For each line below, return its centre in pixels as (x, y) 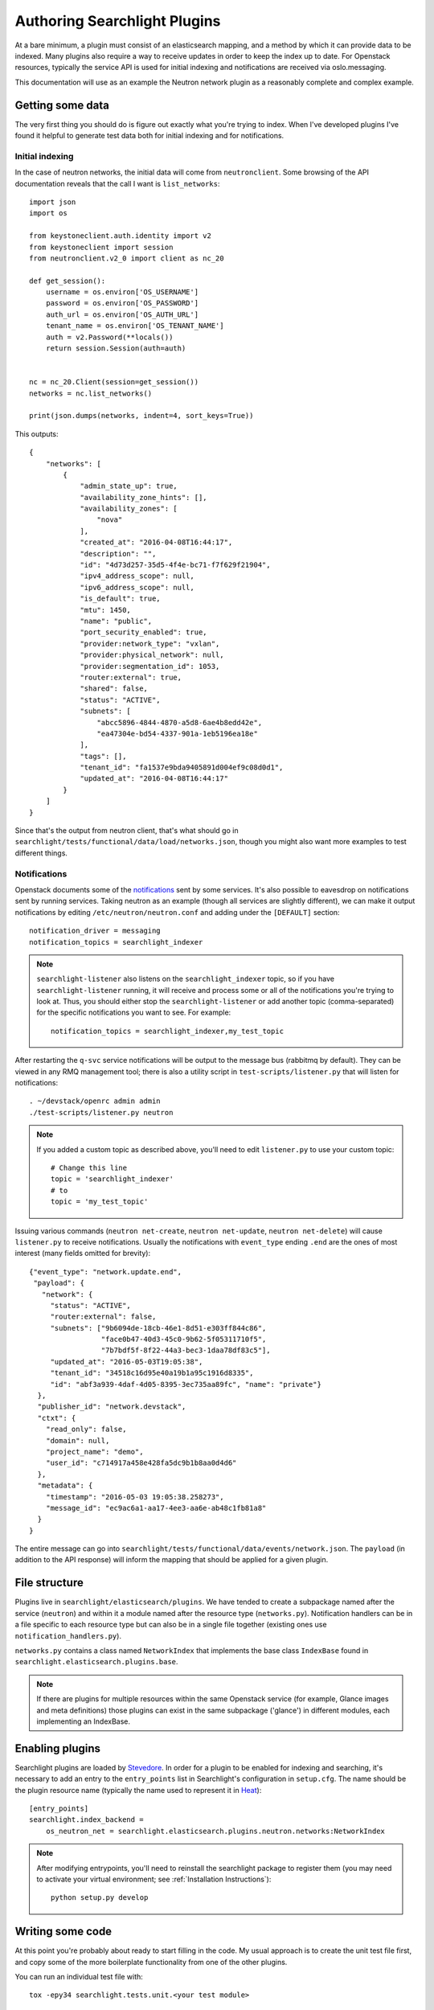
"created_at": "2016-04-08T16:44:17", (156, 542)
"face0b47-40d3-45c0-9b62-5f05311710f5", (184, 1339)
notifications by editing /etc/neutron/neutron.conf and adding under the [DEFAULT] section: (178, 912)
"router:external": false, (103, 1317)
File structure (49, 1583)
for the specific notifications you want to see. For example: (134, 1012)
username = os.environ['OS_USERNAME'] (122, 292)
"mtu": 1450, (106, 610)
